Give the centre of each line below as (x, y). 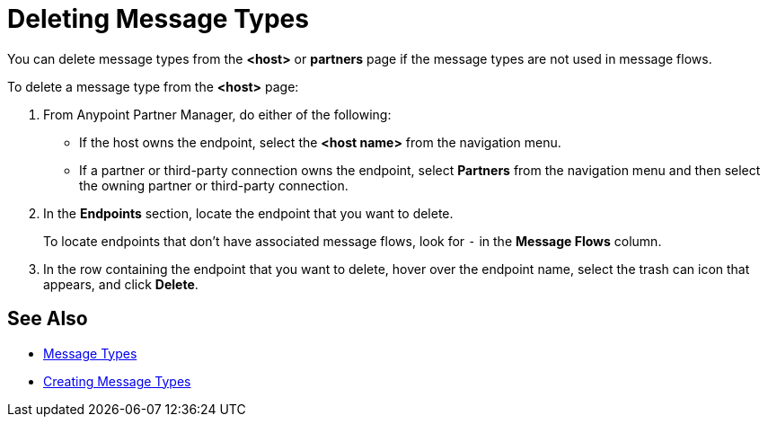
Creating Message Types (117, 381)
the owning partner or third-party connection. (214, 185)
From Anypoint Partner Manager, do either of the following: (217, 114)
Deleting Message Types (158, 19)
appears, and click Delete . (121, 284)
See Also (48, 319)
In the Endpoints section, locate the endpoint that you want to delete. (248, 213)
